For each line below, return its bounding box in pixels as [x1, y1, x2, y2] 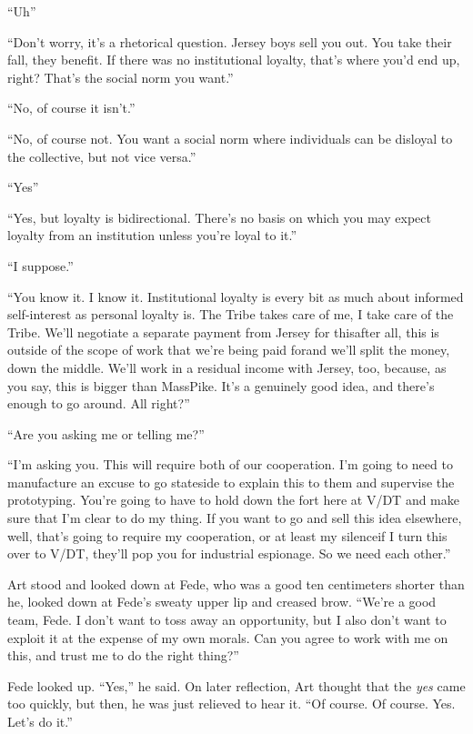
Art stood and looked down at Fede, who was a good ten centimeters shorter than [7, 574, 465, 593]
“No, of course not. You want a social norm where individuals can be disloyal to [7, 128, 453, 147]
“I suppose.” [7, 256, 74, 275]
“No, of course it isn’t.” [7, 98, 136, 117]
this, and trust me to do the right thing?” [7, 646, 239, 665]
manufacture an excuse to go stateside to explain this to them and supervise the [7, 472, 455, 491]
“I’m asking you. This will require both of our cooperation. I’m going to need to [7, 455, 453, 474]
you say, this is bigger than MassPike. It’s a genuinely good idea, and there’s [7, 376, 435, 395]
